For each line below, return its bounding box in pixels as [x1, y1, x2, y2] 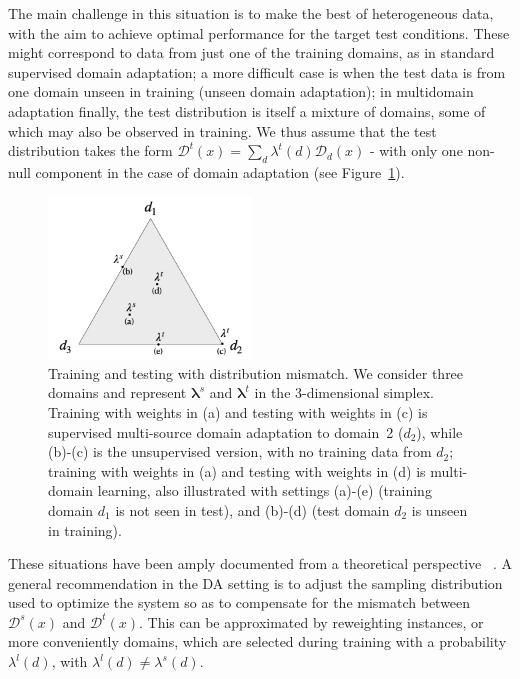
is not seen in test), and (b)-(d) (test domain [115, 499, 390, 520]
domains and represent [48, 382, 187, 403]
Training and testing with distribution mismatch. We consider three [48, 362, 464, 383]
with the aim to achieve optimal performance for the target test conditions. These [8, 22, 510, 43]
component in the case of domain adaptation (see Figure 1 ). [35, 161, 405, 182]
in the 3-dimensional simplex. [254, 382, 435, 403]
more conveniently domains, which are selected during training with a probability [8, 631, 507, 652]
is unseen [411, 499, 468, 520]
